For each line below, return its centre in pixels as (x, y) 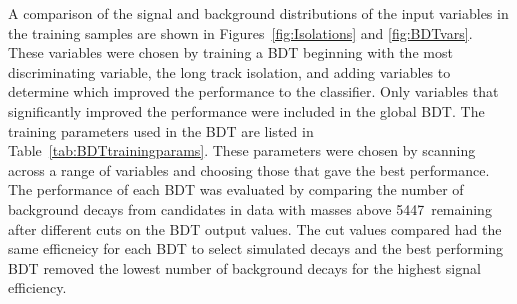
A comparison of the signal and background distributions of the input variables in (258, 13)
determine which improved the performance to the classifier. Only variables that (253, 91)
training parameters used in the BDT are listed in (161, 130)
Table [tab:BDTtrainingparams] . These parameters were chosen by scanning (242, 150)
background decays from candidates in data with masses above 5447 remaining (250, 208)
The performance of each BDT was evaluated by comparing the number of (236, 189)
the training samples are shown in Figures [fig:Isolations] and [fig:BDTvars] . (240, 32)
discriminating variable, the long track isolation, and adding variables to (229, 71)
